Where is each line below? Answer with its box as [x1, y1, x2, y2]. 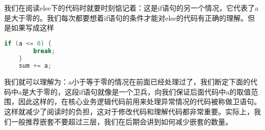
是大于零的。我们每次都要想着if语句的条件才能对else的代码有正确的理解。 [4, 12, 248, 23]
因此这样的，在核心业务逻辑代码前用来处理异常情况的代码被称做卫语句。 [18, 96, 261, 107]
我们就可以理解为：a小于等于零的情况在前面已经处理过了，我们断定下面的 [4, 76, 250, 87]
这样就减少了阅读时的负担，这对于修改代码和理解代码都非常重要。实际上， [4, 106, 254, 117]
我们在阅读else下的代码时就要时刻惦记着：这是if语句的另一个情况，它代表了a [4, 3, 259, 13]
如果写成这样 [11, 22, 54, 33]
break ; [33, 47, 56, 55]
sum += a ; [18, 62, 52, 70]
